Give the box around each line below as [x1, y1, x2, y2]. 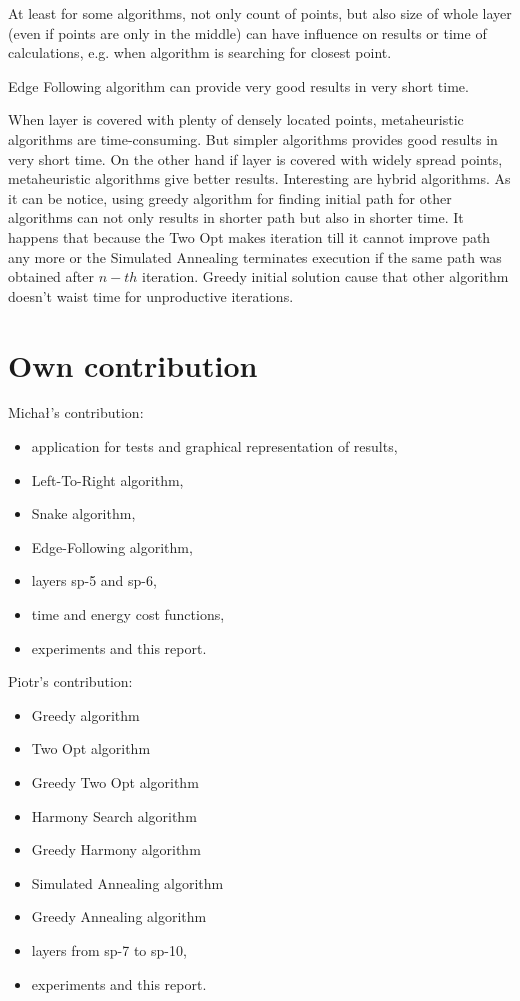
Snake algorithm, [31, 503, 136, 524]
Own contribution [8, 344, 258, 385]
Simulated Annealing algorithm [31, 872, 224, 893]
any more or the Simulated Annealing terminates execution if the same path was [8, 246, 502, 267]
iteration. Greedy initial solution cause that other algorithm [142, 266, 509, 287]
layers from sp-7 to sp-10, [31, 939, 187, 960]
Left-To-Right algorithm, [31, 469, 184, 490]
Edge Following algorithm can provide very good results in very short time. [8, 75, 469, 96]
